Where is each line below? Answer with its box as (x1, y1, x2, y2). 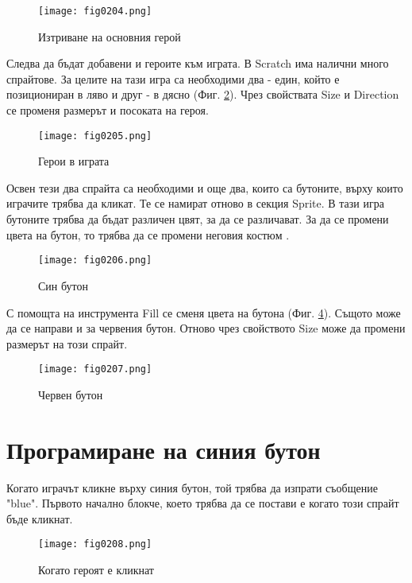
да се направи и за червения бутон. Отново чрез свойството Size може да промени (6, 320, 406, 336)
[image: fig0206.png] (38, 255, 152, 266)
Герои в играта (38, 153, 110, 169)
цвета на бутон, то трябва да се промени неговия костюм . (6, 226, 290, 243)
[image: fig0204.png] (38, 6, 152, 17)
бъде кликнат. (6, 510, 73, 527)
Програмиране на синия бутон (6, 433, 321, 465)
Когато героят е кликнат (38, 562, 154, 578)
